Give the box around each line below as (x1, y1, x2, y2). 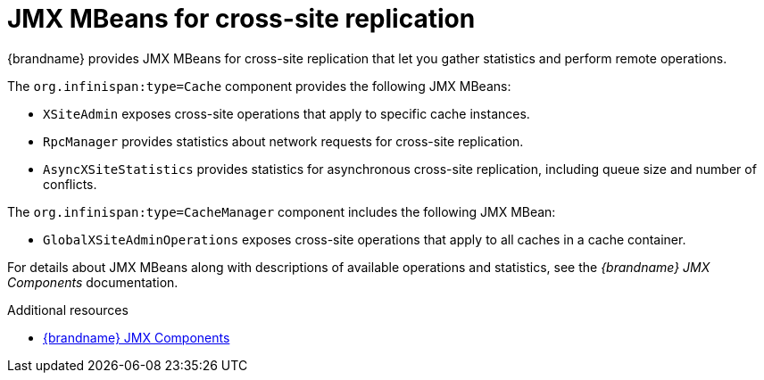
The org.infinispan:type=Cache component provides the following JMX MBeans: (7, 78, 511, 94)
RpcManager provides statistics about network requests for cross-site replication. (43, 133, 524, 149)
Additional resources (7, 302, 129, 318)
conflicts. (43, 176, 97, 192)
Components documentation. (7, 274, 179, 290)
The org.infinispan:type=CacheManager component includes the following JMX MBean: (7, 203, 556, 219)
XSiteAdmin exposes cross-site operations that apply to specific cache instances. (43, 105, 530, 121)
